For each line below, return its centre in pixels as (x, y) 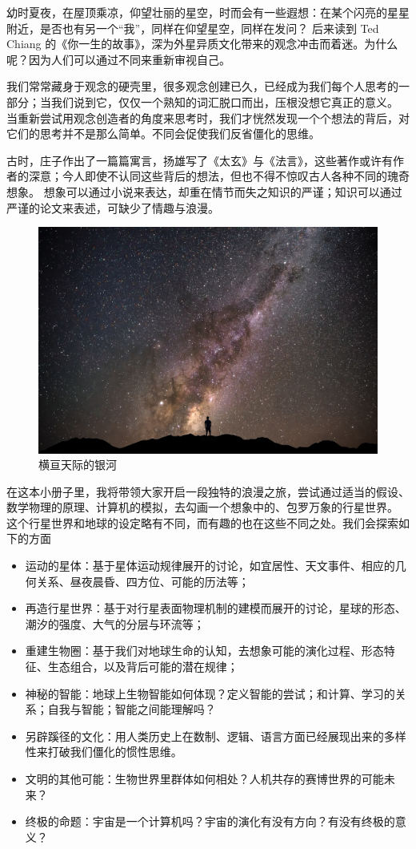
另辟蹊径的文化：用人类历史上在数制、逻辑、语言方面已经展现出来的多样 (216, 736)
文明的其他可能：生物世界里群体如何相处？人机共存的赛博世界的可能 (204, 779)
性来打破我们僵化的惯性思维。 (104, 752)
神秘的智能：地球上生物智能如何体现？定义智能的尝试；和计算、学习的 (210, 693)
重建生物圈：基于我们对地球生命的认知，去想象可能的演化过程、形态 (204, 651)
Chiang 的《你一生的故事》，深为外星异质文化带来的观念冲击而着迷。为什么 (202, 44)
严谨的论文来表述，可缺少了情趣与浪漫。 (113, 207)
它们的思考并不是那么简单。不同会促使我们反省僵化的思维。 (163, 133)
